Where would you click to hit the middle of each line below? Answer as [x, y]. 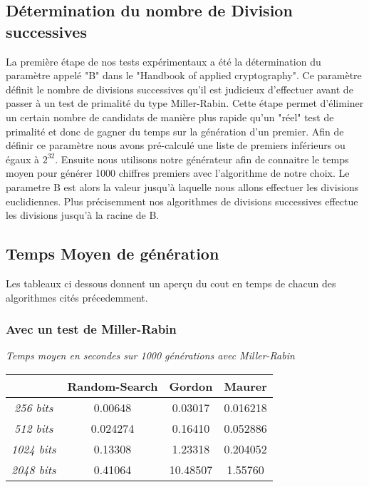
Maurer [245, 386]
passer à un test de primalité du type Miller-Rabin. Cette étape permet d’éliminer [185, 103]
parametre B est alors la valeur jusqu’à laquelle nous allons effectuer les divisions [182, 186]
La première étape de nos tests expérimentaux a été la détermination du [163, 61]
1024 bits [34, 448]
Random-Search [113, 386]
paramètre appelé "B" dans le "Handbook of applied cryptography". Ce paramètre [184, 75]
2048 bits [34, 469]
